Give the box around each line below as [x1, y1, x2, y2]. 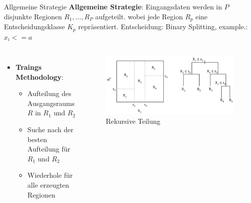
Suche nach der [27, 124, 74, 135]
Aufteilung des [27, 88, 71, 99]
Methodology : [15, 71, 64, 82]
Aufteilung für [27, 144, 71, 154]
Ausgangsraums [27, 98, 75, 108]
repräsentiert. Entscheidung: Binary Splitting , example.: [78, 21, 248, 32]
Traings [15, 62, 42, 72]
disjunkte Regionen [4, 11, 62, 21]
